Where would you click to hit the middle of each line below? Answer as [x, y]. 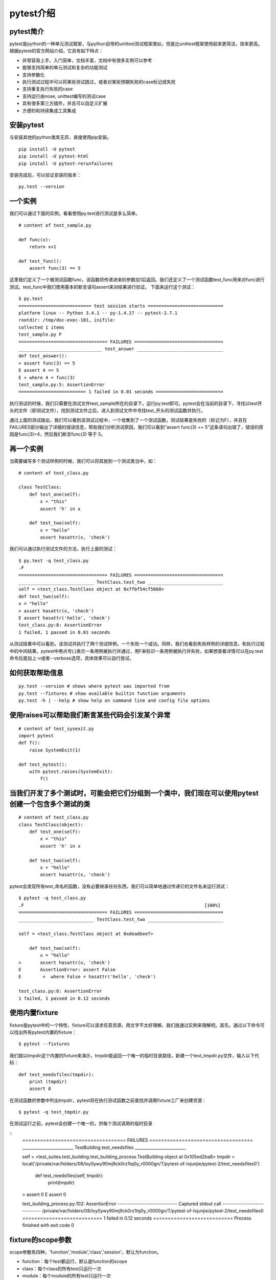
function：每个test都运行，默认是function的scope [75, 1262]
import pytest [36, 735]
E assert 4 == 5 [39, 370]
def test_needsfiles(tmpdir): [56, 1074]
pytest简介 [27, 31]
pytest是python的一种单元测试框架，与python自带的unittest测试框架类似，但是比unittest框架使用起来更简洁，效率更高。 [136, 44]
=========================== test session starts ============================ [121, 306]
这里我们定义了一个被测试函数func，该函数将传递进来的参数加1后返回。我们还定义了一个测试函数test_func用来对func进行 [137, 280]
